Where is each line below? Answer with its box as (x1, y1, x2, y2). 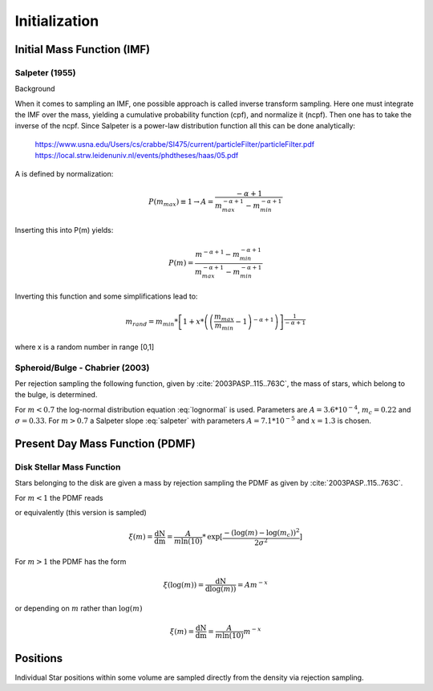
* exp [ (201, 532, 224, 542)
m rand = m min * (125, 317, 178, 328)
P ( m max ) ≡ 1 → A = (148, 197, 214, 208)
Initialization (14, 12, 99, 30)
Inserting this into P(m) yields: (14, 226, 114, 235)
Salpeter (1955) (14, 67, 76, 78)
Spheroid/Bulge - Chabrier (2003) (14, 362, 150, 373)
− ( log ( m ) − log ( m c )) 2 (223, 526, 300, 539)
